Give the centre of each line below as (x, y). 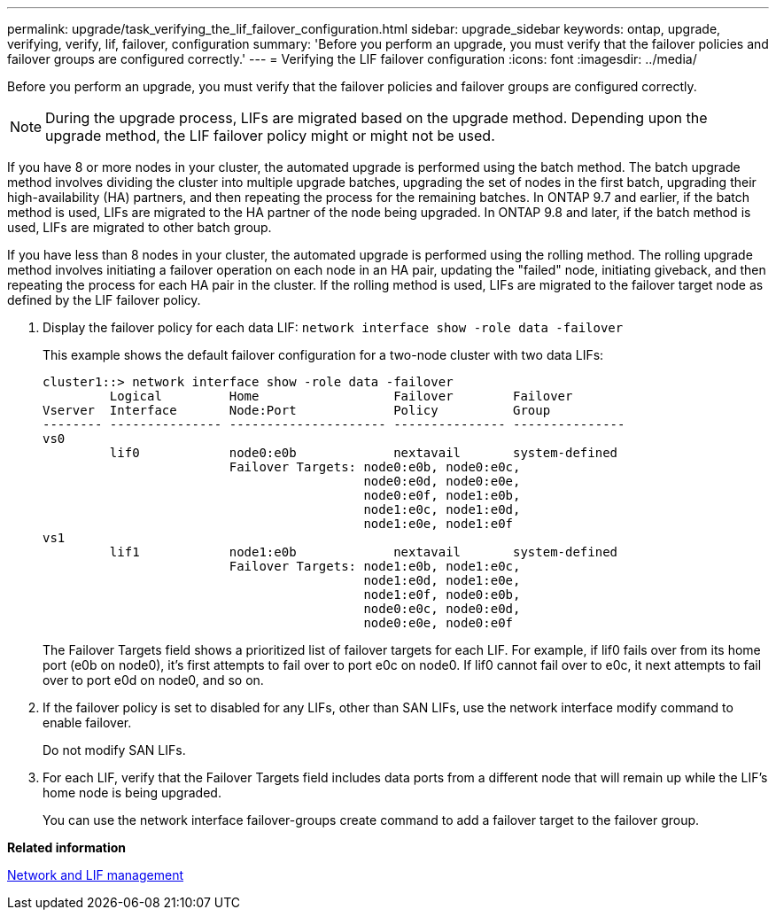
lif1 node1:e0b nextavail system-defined (364, 552)
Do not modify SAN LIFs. (114, 750)
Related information (67, 847)
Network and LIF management (96, 875)
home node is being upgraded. (132, 793)
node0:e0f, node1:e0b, (442, 495)
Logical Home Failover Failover (341, 396)
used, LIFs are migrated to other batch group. (140, 227)
